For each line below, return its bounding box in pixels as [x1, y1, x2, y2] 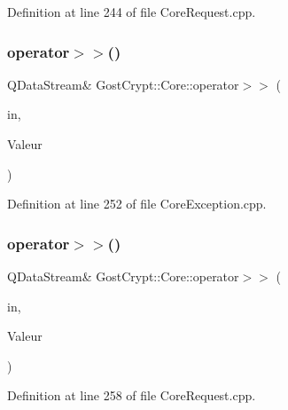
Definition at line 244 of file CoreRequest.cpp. [7, 3, 256, 20]
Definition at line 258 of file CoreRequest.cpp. [7, 386, 256, 405]
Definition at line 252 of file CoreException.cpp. [7, 194, 267, 213]
